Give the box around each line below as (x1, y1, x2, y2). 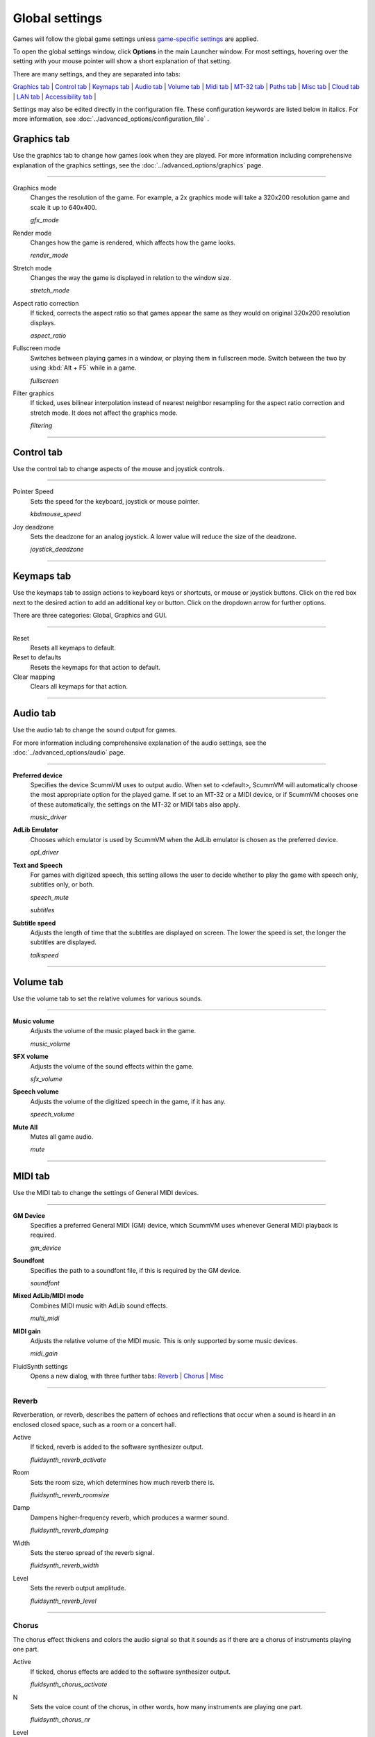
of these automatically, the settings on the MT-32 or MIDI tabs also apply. (30, 800, 240, 809)
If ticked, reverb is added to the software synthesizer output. (30, 1442, 204, 1451)
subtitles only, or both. (30, 880, 94, 889)
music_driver (30, 813, 67, 821)
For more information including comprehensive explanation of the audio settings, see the (12, 739, 267, 747)
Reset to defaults (12, 653, 62, 661)
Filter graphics (12, 389, 55, 397)
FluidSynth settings (12, 1362, 69, 1370)
